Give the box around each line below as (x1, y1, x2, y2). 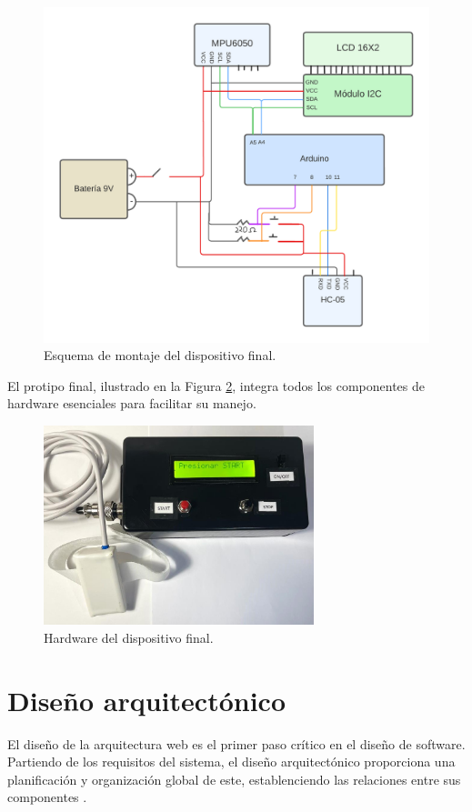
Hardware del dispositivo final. (44, 627, 214, 647)
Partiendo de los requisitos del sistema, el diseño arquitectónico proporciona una (7, 752, 456, 771)
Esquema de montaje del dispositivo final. (44, 346, 276, 365)
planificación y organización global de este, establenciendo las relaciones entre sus (7, 769, 461, 788)
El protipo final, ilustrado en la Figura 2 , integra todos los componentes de (7, 376, 426, 395)
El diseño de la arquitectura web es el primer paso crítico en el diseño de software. (7, 734, 466, 753)
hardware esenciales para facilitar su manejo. (7, 394, 256, 413)
